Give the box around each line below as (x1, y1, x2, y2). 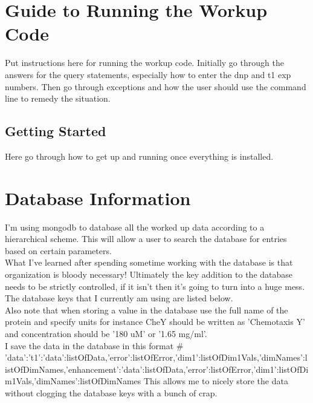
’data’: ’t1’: (5, 351, 44, 364)
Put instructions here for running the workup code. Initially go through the (5, 56, 284, 69)
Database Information (5, 185, 191, 210)
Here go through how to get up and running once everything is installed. (5, 149, 274, 162)
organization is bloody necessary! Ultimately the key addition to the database (5, 267, 293, 280)
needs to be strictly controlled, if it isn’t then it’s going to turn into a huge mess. (5, 280, 305, 292)
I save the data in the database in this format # (5, 339, 184, 352)
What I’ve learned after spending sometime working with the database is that (5, 256, 293, 269)
